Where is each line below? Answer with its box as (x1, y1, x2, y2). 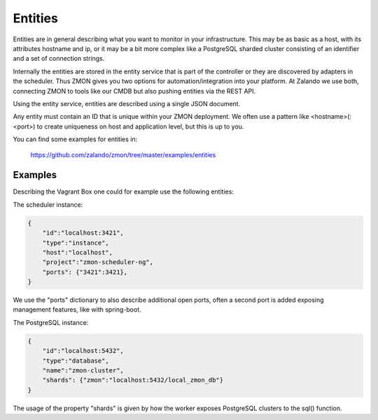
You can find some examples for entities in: (13, 135, 138, 143)
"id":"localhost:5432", (42, 347, 124, 355)
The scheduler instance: (13, 200, 83, 209)
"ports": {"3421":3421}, (42, 268, 128, 276)
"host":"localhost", (42, 248, 113, 256)
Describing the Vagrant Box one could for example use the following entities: (13, 187, 234, 196)
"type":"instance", (42, 238, 110, 247)
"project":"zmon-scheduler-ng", (42, 259, 154, 266)
